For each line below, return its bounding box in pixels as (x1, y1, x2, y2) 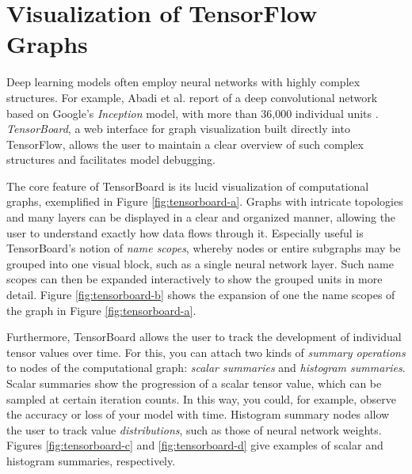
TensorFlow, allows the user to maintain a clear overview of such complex (6, 135, 364, 152)
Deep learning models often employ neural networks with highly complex (6, 74, 360, 90)
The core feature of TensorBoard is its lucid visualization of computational (6, 177, 369, 194)
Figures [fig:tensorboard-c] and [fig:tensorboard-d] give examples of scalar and (6, 437, 383, 453)
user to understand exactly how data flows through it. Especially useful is (6, 224, 364, 241)
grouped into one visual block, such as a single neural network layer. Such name (6, 255, 394, 271)
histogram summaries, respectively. (6, 452, 176, 468)
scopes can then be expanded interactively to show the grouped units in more (6, 271, 383, 287)
